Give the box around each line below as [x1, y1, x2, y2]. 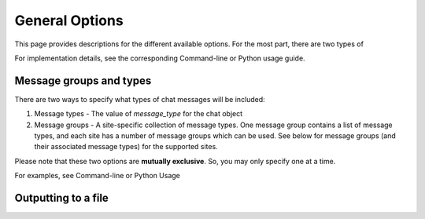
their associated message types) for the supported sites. [34, 142, 218, 151]
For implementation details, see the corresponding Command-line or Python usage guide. [14, 53, 306, 63]
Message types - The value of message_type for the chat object [34, 109, 243, 119]
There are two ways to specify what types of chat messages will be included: [14, 94, 265, 104]
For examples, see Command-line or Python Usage [14, 171, 181, 181]
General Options [14, 12, 124, 29]
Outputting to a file [14, 192, 109, 204]
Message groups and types [14, 74, 152, 87]
